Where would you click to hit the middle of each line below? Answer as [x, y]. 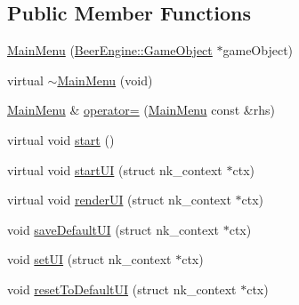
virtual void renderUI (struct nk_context [119, 200]
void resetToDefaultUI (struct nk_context [122, 289]
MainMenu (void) [105, 80]
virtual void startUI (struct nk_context [115, 169]
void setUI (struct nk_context [89, 259]
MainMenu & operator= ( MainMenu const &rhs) [141, 110]
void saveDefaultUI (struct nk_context [113, 229]
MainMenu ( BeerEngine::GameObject [110, 50]
